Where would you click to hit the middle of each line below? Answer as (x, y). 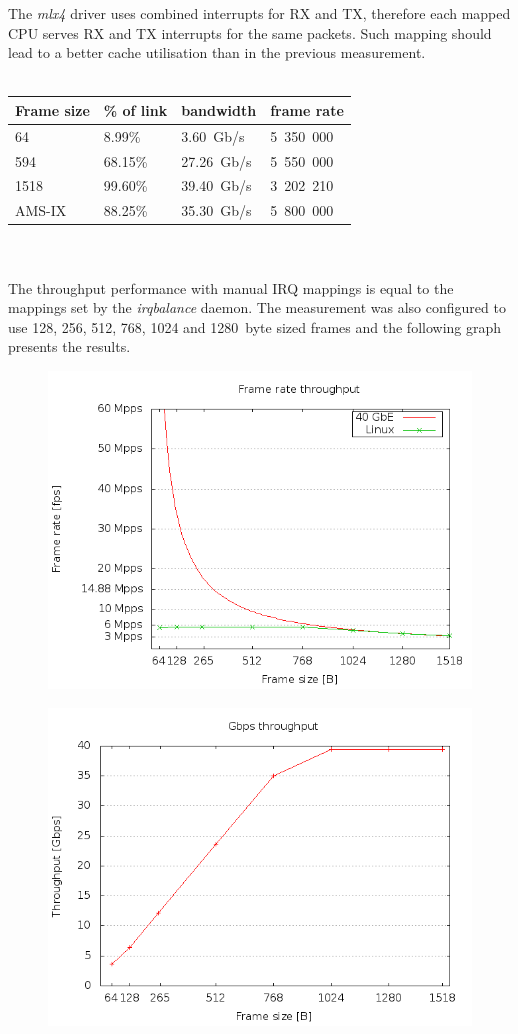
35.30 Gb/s (216, 210)
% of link (135, 109)
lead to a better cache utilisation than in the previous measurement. (217, 52)
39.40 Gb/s (216, 185)
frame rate (307, 109)
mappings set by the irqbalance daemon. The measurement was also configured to (257, 307)
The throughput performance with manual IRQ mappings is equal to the (231, 287)
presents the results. (69, 346)
